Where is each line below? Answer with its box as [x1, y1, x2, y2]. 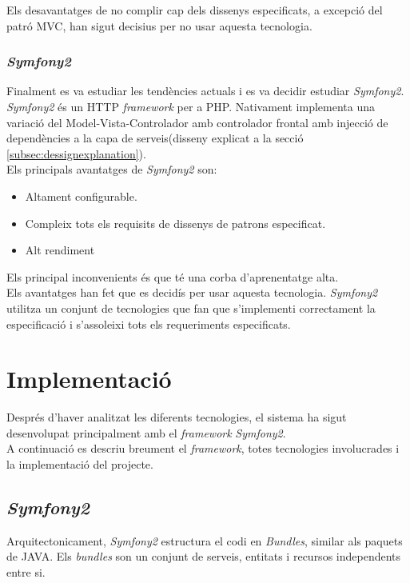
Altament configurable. [25, 187, 137, 204]
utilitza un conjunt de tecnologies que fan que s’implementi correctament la [6, 299, 376, 316]
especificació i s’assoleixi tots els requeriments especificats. [6, 315, 291, 332]
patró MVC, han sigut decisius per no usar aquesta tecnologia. [6, 17, 312, 34]
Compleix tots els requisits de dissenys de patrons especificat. [25, 214, 326, 231]
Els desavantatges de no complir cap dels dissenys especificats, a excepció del [6, 2, 383, 18]
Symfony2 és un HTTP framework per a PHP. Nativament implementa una [6, 98, 375, 114]
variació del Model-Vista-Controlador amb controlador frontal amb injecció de [6, 114, 388, 130]
